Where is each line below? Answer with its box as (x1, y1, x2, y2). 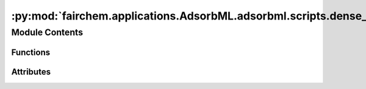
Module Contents (11, 27, 84, 38)
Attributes (11, 66, 51, 77)
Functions (11, 47, 51, 57)
